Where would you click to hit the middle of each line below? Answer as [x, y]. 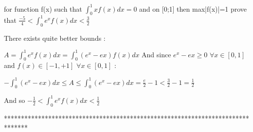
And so [15, 100]
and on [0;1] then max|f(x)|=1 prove [193, 8]
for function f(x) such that [43, 8]
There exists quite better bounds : [55, 38]
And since [156, 54]
